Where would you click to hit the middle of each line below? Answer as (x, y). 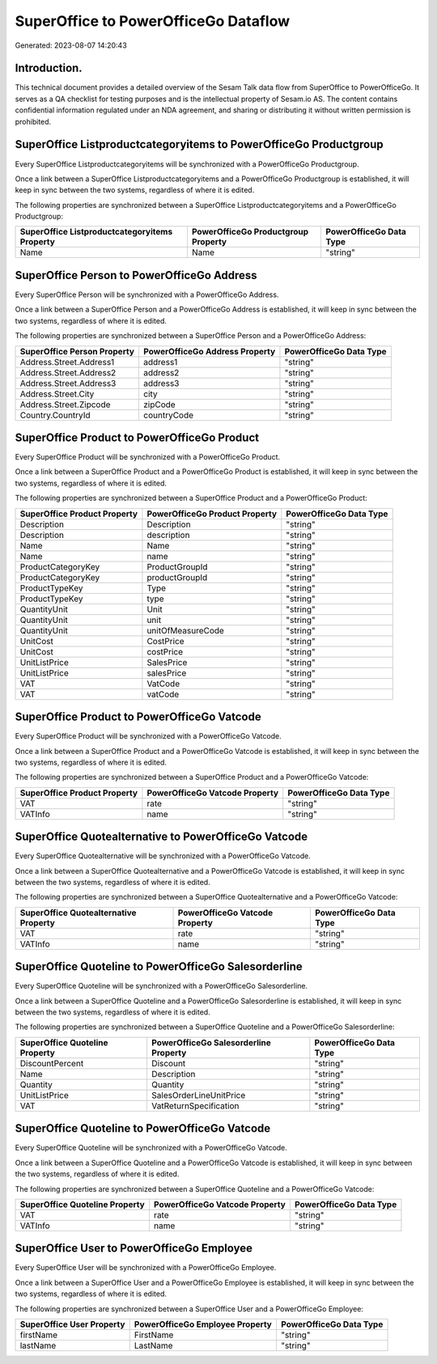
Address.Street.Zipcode (65, 405)
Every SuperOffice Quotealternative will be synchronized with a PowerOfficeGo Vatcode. (163, 856)
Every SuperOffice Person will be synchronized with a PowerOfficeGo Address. (147, 294)
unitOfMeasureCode (185, 630)
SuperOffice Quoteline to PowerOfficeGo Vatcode (143, 1129)
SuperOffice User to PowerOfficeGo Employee (134, 1249)
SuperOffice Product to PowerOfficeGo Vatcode (138, 717)
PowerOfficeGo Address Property (209, 351)
